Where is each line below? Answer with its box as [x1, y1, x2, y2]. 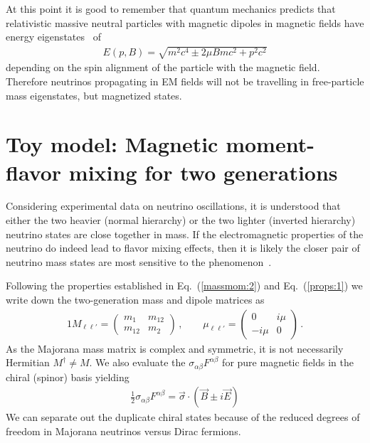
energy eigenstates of [6, 29, 101, 44]
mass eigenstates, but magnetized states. [6, 87, 182, 102]
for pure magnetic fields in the [222, 355, 354, 370]
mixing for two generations [68, 157, 338, 186]
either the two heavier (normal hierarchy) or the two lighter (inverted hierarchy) [6, 213, 356, 228]
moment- [226, 129, 314, 159]
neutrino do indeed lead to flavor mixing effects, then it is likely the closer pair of [6, 240, 360, 255]
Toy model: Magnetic [6, 129, 218, 159]
